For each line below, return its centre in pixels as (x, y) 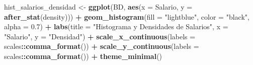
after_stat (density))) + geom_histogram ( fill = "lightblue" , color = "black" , (127, 16)
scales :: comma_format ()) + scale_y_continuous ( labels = (102, 46)
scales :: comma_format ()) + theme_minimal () (83, 56)
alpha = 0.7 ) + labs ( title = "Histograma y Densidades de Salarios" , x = (116, 26)
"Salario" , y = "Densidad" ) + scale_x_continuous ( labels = (100, 36)
